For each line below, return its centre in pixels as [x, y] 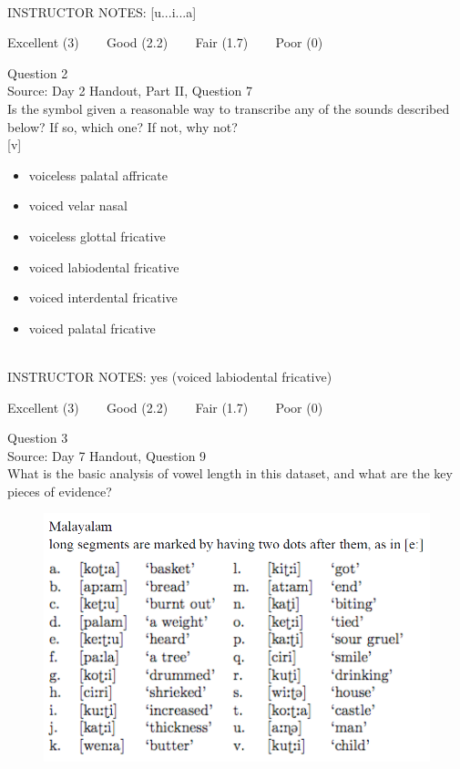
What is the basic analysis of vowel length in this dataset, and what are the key [230, 473]
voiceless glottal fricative [97, 236]
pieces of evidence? [60, 491]
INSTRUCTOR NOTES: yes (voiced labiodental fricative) [170, 376]
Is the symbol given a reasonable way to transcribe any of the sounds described [229, 108]
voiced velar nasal [78, 205]
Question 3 [38, 438]
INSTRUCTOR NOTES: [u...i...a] [102, 11]
